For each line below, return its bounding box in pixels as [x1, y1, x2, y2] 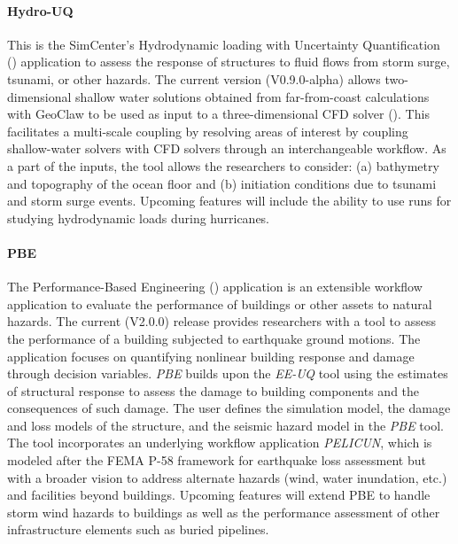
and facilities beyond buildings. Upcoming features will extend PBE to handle [7, 486, 431, 504]
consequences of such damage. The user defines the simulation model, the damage [7, 399, 451, 417]
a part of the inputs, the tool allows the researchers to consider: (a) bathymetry [7, 156, 439, 175]
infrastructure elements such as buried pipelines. [7, 520, 269, 539]
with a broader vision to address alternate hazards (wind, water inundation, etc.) [7, 468, 447, 486]
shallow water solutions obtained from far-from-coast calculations [75, 87, 430, 105]
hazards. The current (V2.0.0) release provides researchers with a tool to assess [7, 312, 436, 330]
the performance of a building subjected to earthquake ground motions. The [7, 329, 421, 347]
